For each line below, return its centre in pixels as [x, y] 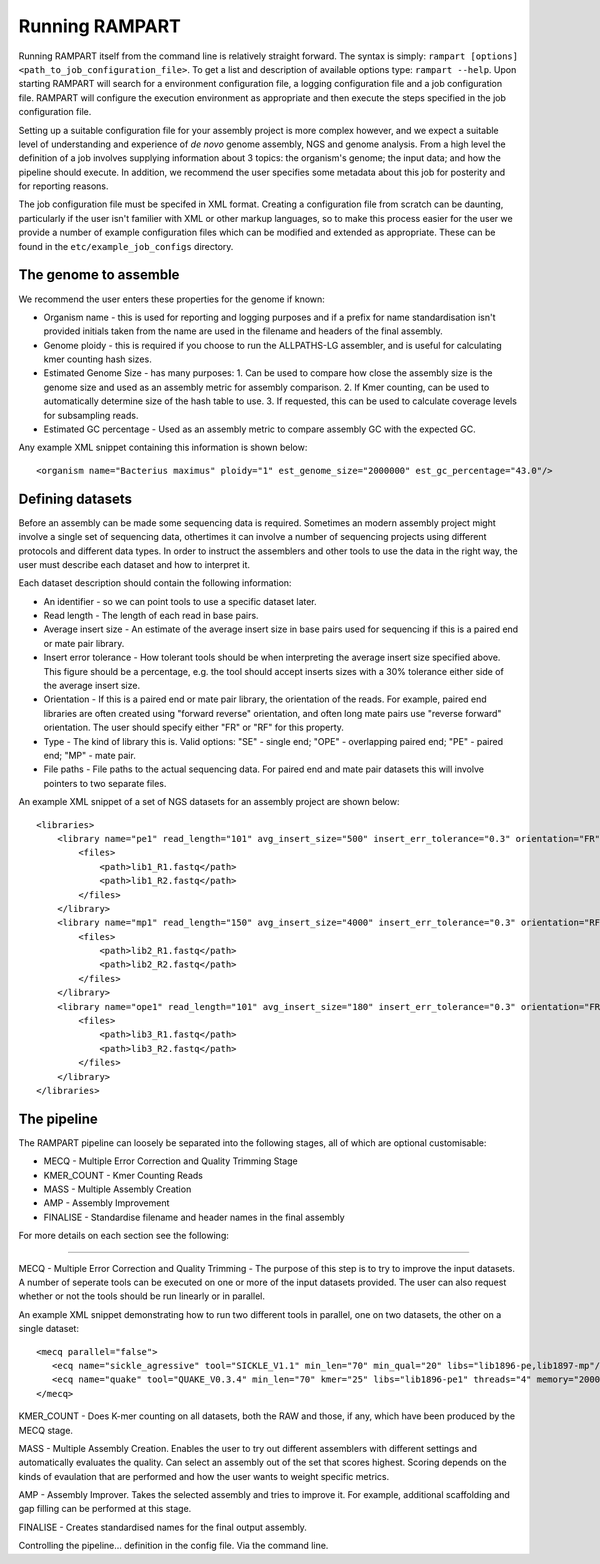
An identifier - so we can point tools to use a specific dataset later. [180, 601]
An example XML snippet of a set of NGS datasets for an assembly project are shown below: [209, 802]
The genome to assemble [99, 275]
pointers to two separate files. [105, 783]
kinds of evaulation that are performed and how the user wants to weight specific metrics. [204, 1476]
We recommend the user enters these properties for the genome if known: [171, 299]
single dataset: [49, 1329]
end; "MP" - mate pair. [90, 755]
